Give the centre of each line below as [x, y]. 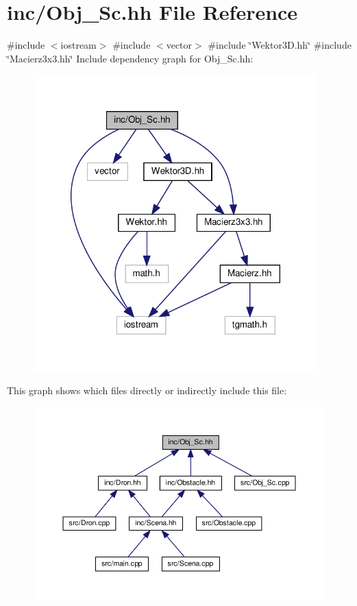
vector [179, 45]
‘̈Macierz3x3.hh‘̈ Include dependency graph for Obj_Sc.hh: [130, 58]
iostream [78, 45]
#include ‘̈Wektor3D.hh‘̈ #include [280, 45]
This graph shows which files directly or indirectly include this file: [147, 390]
